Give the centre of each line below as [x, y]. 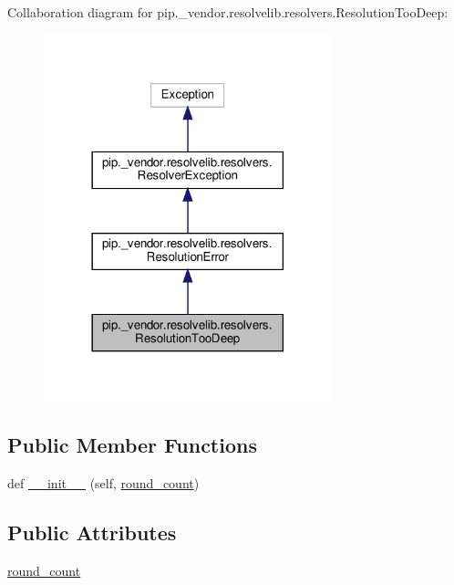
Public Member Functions [132, 445]
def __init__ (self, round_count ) [103, 483]
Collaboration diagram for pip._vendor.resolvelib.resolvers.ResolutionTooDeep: [228, 12]
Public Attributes [92, 533]
